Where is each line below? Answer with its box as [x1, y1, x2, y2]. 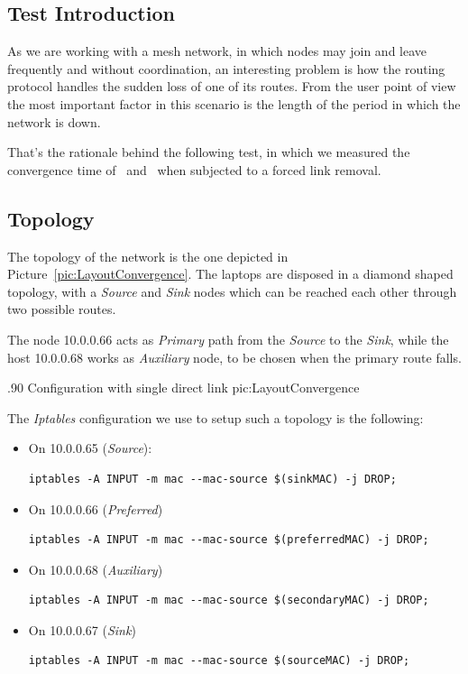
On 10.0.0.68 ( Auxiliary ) [28, 559, 163, 578]
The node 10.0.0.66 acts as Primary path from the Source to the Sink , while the [7, 329, 449, 348]
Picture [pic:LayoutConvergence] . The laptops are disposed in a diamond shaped [7, 264, 454, 283]
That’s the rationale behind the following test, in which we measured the [7, 143, 410, 162]
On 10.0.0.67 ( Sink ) [28, 620, 136, 639]
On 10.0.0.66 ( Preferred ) [28, 499, 163, 518]
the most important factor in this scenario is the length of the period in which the [7, 94, 461, 113]
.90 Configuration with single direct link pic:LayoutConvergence [7, 378, 360, 397]
